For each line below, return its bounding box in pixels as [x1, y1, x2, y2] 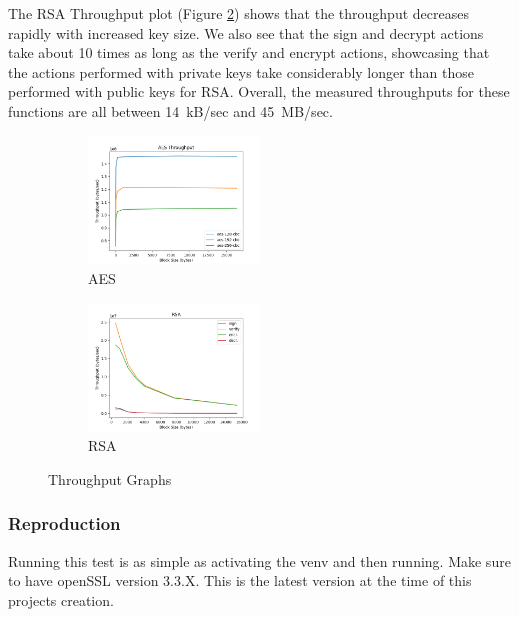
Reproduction [8, 511, 121, 536]
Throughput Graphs [48, 468, 172, 489]
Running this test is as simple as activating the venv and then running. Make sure [8, 550, 511, 571]
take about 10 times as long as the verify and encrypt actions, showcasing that [8, 42, 490, 63]
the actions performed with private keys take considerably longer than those [8, 61, 475, 82]
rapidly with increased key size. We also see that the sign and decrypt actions [8, 22, 484, 43]
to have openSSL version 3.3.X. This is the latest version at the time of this [8, 570, 472, 591]
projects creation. [8, 589, 114, 610]
